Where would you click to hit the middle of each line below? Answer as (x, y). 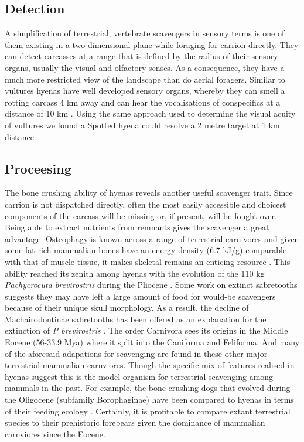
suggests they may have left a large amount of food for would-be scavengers (140, 296)
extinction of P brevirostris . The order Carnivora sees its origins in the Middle (146, 330)
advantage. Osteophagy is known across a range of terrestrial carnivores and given (152, 238)
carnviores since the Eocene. (55, 433)
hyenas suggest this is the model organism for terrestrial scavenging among (139, 376)
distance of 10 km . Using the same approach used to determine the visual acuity (150, 113)
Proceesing (38, 168)
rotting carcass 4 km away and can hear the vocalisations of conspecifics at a (143, 102)
